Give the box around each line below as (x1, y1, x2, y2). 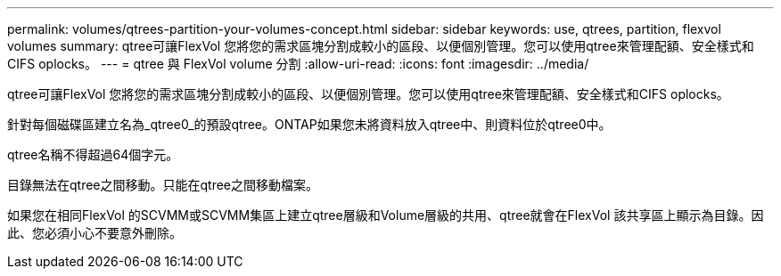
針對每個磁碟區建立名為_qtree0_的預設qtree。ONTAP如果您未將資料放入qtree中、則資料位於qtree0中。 (7, 117, 612, 132)
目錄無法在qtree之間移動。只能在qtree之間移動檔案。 (7, 177, 319, 192)
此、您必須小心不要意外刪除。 (7, 225, 182, 240)
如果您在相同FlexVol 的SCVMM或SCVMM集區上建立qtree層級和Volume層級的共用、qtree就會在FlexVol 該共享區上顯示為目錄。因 (7, 207, 764, 223)
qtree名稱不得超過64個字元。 (7, 147, 179, 162)
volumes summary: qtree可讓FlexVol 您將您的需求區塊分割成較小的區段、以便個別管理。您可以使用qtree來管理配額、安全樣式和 (7, 38, 754, 53)
